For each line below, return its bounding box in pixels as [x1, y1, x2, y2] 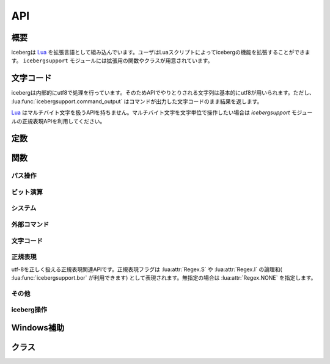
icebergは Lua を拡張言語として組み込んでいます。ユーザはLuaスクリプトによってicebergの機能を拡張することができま [11, 49, 310, 56]
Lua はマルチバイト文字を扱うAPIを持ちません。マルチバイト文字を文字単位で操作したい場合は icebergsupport [11, 109, 290, 116]
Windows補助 [11, 322, 64, 333]
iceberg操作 [11, 305, 48, 314]
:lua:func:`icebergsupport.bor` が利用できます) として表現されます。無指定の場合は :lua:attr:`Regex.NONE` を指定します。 [11, 274, 317, 281]
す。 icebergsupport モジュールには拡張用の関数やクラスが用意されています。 [11, 57, 213, 64]
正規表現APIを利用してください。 [21, 117, 106, 125]
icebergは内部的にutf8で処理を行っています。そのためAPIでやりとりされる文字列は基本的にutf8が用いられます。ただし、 [11, 89, 315, 96]
